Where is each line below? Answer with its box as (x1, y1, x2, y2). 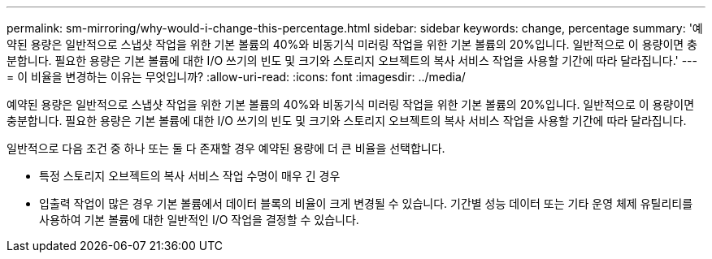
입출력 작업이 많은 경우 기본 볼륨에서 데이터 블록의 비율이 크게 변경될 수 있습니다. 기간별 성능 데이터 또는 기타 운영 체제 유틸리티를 (39, 196, 693, 210)
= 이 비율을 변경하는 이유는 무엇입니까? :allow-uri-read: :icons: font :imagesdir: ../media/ (7, 70, 466, 84)
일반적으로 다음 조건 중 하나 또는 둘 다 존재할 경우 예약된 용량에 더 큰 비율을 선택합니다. (7, 141, 445, 155)
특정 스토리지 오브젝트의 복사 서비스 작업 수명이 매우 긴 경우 (39, 169, 341, 183)
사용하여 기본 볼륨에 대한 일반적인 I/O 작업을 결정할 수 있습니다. (39, 213, 359, 227)
